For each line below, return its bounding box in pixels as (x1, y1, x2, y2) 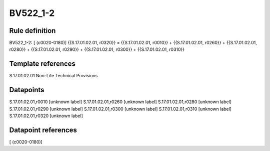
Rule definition (9, 26, 56, 35)
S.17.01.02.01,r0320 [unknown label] (9, 113, 83, 119)
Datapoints (9, 86, 44, 94)
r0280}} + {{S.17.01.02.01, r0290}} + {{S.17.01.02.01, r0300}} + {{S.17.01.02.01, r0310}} (9, 46, 185, 52)
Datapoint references (9, 126, 77, 134)
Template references (9, 60, 76, 68)
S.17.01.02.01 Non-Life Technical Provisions (9, 73, 98, 79)
